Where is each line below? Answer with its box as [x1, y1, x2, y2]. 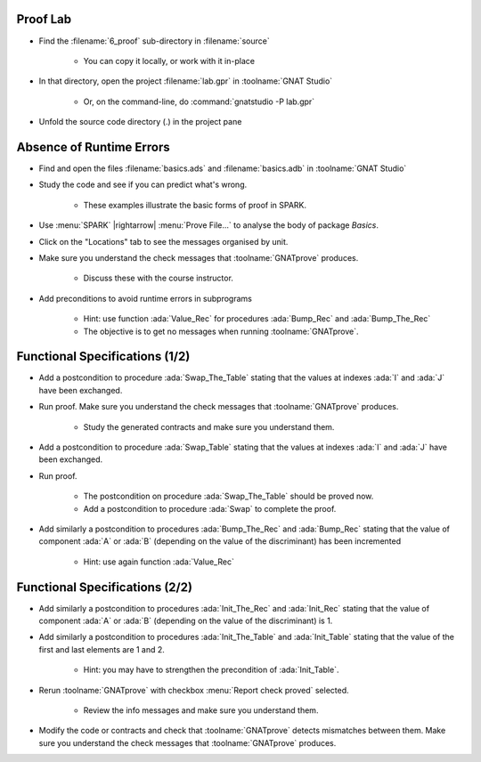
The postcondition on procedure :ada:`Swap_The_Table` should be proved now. [83, 490, 374, 502]
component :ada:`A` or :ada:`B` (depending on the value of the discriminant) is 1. [38, 615, 333, 626]
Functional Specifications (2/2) [16, 580, 193, 595]
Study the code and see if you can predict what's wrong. [38, 179, 248, 190]
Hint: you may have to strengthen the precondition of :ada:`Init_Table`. [83, 664, 339, 676]
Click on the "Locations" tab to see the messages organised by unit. [38, 236, 289, 247]
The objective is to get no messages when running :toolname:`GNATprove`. [83, 326, 359, 336]
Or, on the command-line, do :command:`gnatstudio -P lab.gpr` [83, 96, 315, 107]
